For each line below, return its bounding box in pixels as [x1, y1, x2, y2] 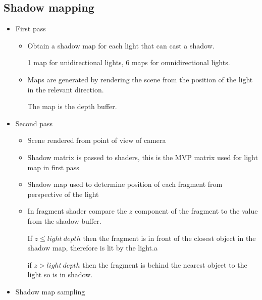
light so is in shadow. [27, 269, 93, 280]
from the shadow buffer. [27, 215, 101, 226]
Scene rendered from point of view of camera [27, 135, 166, 145]
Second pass [15, 118, 53, 128]
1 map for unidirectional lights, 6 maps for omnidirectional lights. [27, 57, 230, 68]
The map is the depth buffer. [27, 101, 117, 112]
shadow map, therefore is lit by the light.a [27, 242, 158, 253]
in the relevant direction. [27, 84, 104, 94]
